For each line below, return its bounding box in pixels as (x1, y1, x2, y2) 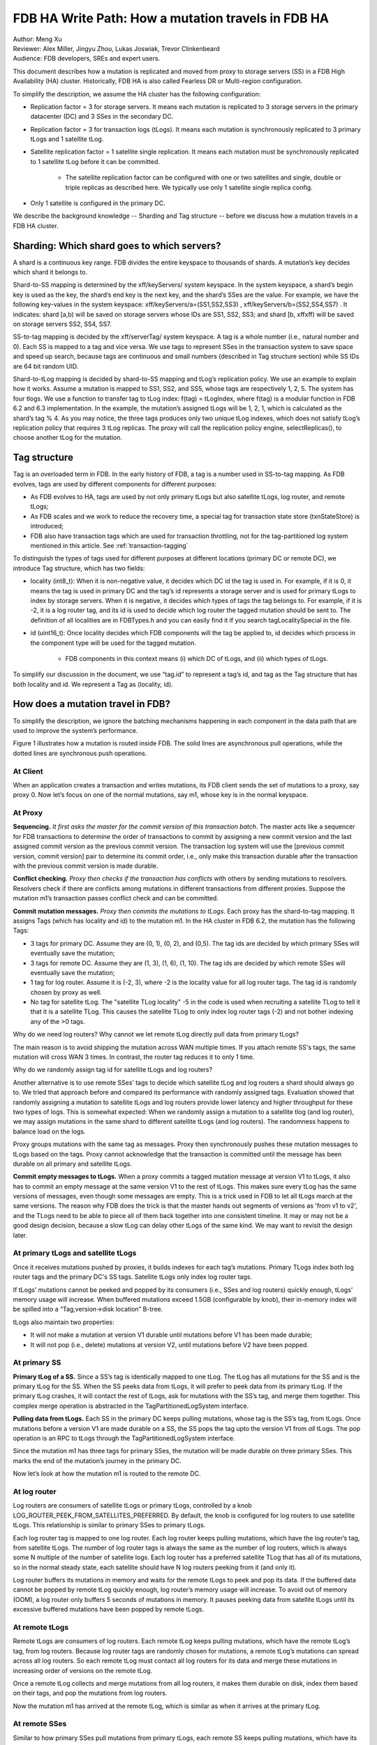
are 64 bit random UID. (13, 362, 79, 370)
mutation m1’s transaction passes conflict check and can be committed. (13, 894, 219, 903)
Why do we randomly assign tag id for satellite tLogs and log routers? (13, 1065, 213, 1074)
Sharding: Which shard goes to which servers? (13, 239, 221, 251)
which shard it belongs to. (13, 268, 87, 276)
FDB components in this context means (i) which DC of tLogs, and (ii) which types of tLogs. (65, 654, 328, 662)
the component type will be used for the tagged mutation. (30, 639, 197, 647)
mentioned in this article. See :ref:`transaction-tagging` (30, 541, 188, 549)
